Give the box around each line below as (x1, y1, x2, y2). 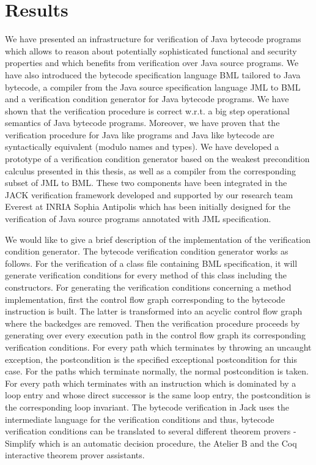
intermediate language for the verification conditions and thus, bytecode (5, 412, 274, 425)
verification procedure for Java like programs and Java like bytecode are (5, 128, 274, 141)
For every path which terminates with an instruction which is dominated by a (5, 376, 296, 389)
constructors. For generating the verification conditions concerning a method (5, 281, 292, 293)
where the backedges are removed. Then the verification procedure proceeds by (5, 316, 300, 329)
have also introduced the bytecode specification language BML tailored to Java (5, 68, 301, 81)
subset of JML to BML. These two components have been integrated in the (5, 176, 287, 189)
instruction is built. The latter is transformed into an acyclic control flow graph (5, 305, 303, 318)
